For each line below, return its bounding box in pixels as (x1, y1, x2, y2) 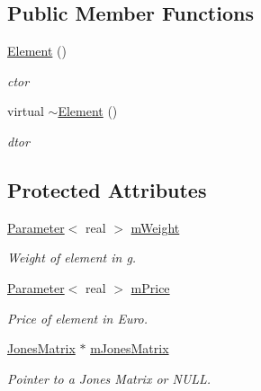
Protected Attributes (7, 175, 207, 203)
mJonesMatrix (90, 339, 169, 358)
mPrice (130, 278, 170, 297)
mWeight (130, 218, 180, 236)
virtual (7, 102, 44, 120)
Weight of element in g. (7, 248, 137, 267)
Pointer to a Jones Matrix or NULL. (7, 369, 211, 387)
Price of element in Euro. (7, 308, 148, 327)
